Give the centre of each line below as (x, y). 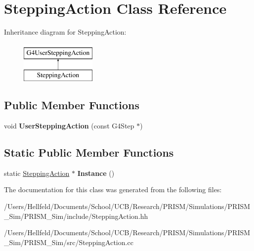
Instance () (96, 173)
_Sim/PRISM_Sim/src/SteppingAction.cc (69, 242)
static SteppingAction (37, 173)
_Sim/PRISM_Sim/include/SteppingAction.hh (76, 216)
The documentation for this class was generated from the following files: (113, 189)
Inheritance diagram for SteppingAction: (65, 32)
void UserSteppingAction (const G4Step (69, 126)
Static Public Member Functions (89, 152)
